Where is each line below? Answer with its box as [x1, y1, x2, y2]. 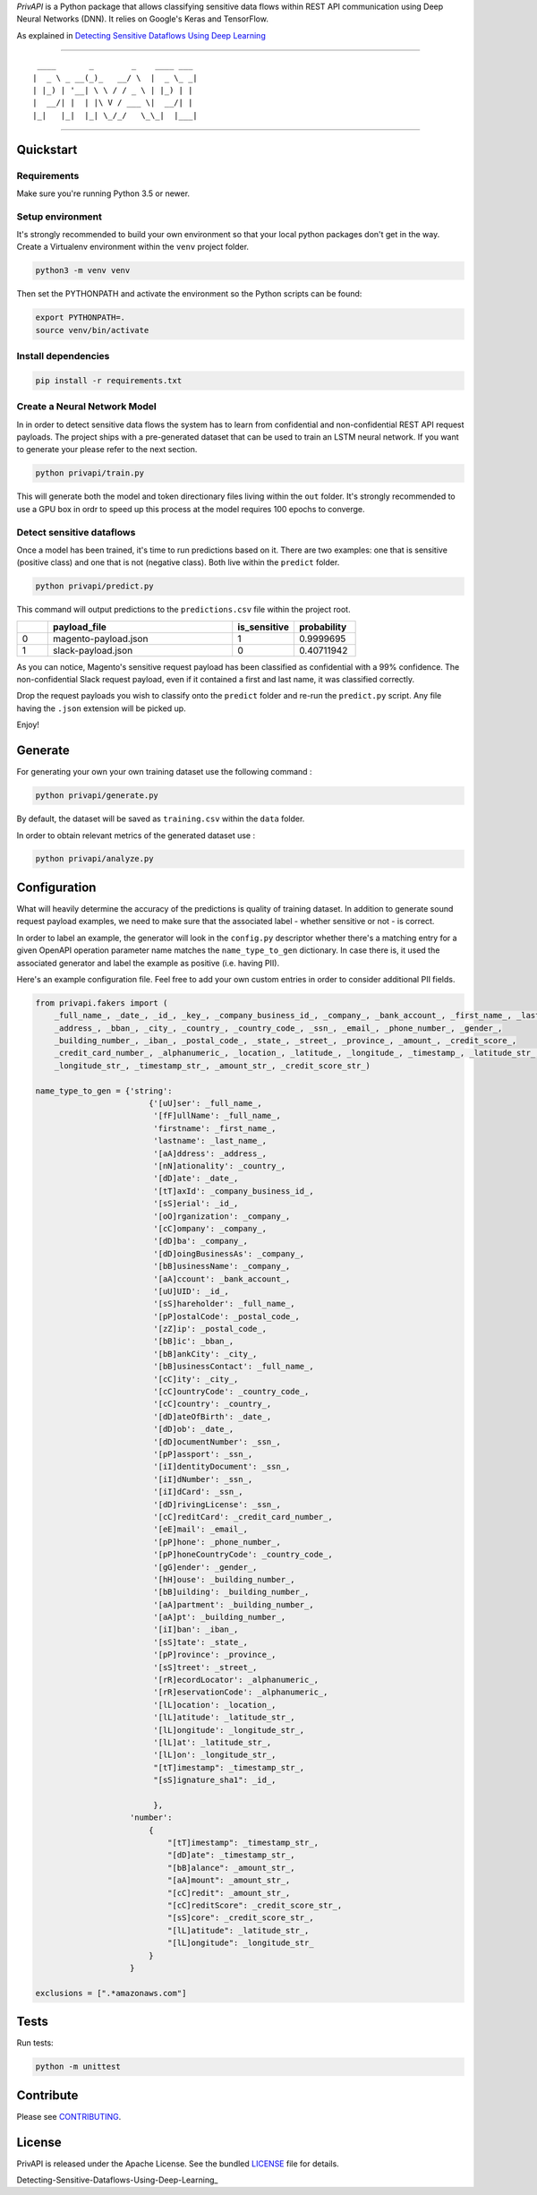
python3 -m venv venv [35, 265, 131, 276]
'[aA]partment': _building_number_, [153, 1599, 314, 1609]
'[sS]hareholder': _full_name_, [153, 1299, 295, 1309]
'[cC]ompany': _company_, [153, 1223, 268, 1233]
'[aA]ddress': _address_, [153, 1148, 268, 1159]
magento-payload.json [52, 632, 149, 645]
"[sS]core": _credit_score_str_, [166, 1913, 314, 1923]
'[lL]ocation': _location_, [153, 1700, 277, 1710]
